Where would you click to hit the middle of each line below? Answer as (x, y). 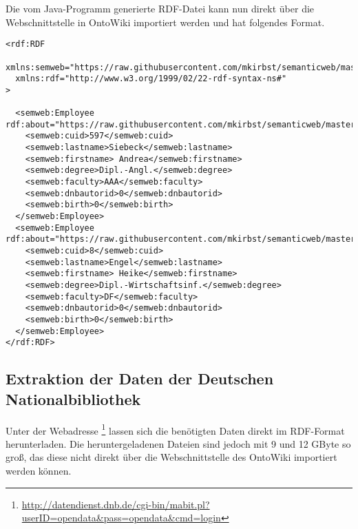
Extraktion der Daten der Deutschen (140, 378)
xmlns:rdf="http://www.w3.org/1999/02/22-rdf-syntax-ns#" (151, 79)
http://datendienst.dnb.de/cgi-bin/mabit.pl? (116, 504)
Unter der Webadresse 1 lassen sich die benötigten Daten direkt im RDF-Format (175, 429)
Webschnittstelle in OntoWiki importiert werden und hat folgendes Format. (165, 22)
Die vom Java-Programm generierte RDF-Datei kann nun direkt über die (160, 8)
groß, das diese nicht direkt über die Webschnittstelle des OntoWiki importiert (171, 457)
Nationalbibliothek (73, 398)
